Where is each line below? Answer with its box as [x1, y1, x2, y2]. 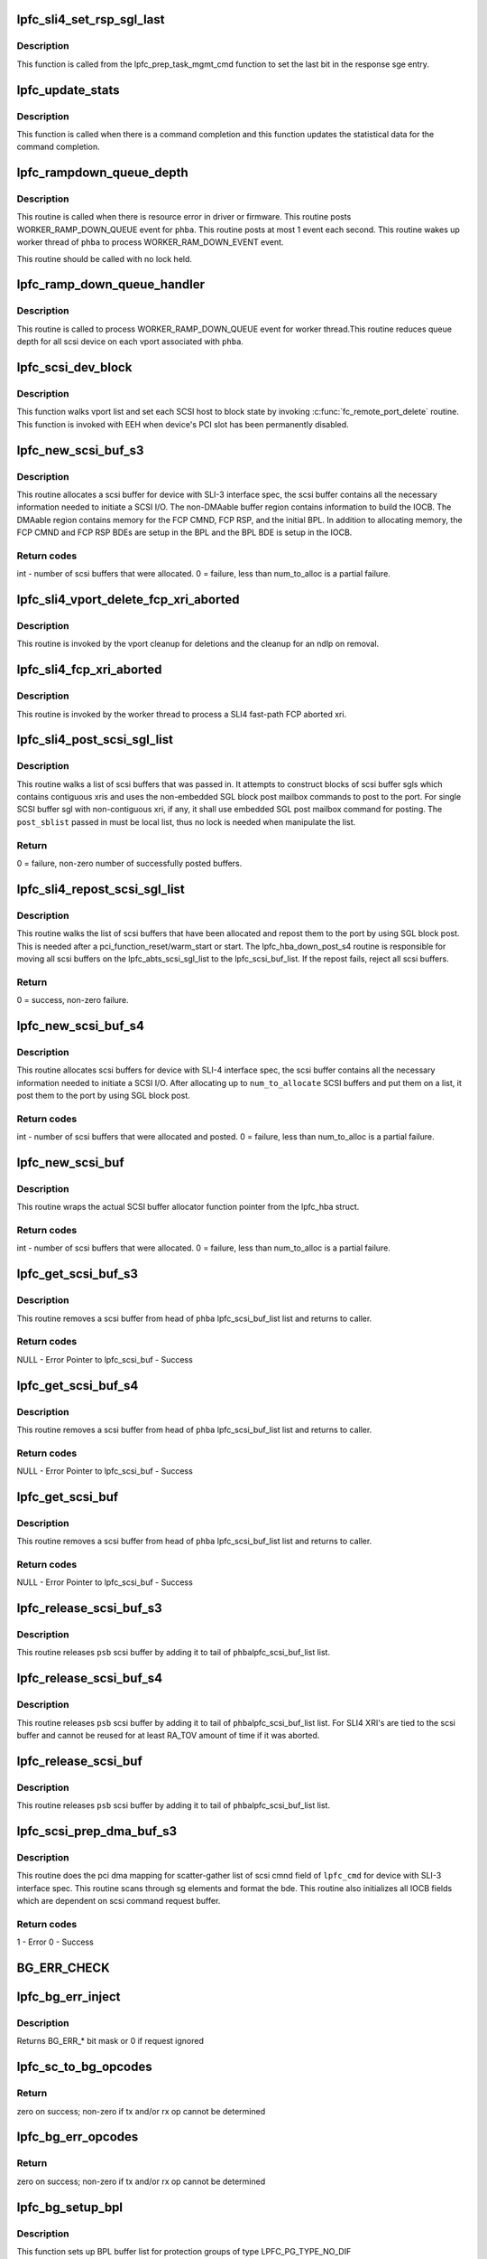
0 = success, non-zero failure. [16, 995, 130, 1006]
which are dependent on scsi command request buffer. [16, 1896, 221, 1907]
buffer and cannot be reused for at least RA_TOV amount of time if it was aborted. [16, 1730, 320, 1741]
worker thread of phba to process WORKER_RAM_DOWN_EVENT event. [16, 237, 284, 248]
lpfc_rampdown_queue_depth [16, 165, 188, 181]
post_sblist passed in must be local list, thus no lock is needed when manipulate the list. [16, 816, 356, 827]
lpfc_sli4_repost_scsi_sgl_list [16, 881, 185, 896]
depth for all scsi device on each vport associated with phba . [16, 336, 243, 347]
